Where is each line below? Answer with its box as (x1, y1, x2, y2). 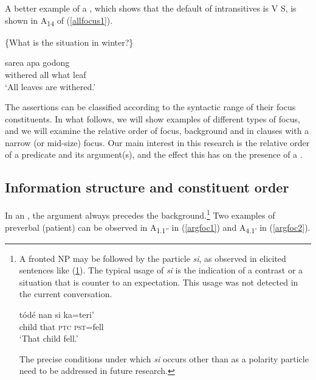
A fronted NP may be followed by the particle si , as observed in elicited (19, 252, 286, 264)
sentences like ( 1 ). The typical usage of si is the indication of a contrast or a (19, 264, 303, 276)
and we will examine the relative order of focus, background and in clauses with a (5, 124, 309, 137)
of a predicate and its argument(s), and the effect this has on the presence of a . (5, 148, 303, 161)
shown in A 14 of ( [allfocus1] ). (5, 13, 113, 28)
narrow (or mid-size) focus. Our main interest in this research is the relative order (5, 136, 310, 149)
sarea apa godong (5, 56, 70, 69)
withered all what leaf (5, 68, 86, 80)
